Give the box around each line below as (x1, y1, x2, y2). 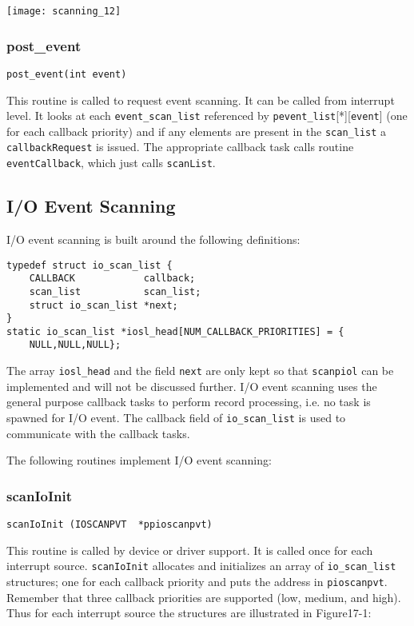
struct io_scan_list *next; (29, 299, 178, 311)
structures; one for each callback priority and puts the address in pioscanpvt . (6, 572, 388, 589)
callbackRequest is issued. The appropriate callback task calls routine (6, 138, 354, 155)
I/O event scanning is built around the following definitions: (6, 230, 301, 247)
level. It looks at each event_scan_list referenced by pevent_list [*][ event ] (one (6, 107, 408, 124)
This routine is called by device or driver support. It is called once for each (6, 541, 373, 558)
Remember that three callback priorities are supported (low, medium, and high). (6, 588, 401, 605)
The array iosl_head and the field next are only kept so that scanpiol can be (6, 362, 394, 379)
